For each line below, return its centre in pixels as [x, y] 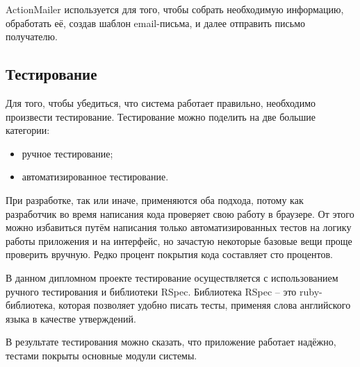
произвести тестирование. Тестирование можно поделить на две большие [161, 116]
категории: [28, 130]
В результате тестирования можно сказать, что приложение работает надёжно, [171, 342]
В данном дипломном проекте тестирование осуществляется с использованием [172, 277]
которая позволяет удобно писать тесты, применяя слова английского [205, 305]
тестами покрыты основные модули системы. [101, 355]
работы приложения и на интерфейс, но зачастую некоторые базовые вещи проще [179, 240]
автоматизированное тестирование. [95, 177]
